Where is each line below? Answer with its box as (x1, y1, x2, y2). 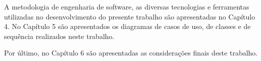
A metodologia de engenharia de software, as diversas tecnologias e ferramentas (4, 1, 249, 11)
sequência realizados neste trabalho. (4, 30, 115, 41)
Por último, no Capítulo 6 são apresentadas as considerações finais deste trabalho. (4, 47, 258, 58)
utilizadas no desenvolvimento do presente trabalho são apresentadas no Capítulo (4, 11, 255, 21)
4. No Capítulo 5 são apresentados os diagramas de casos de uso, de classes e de (4, 21, 251, 31)
